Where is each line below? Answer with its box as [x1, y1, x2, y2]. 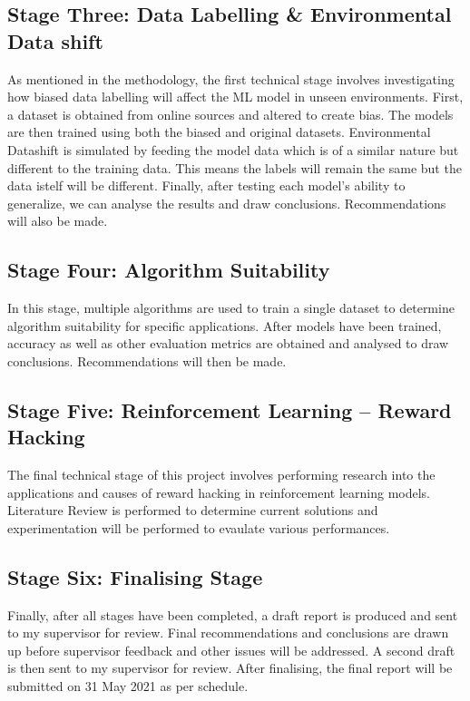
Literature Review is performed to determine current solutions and [7, 501, 378, 520]
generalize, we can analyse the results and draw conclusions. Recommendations [7, 193, 446, 212]
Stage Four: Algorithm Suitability [7, 256, 330, 284]
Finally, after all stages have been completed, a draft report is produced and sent [7, 605, 458, 624]
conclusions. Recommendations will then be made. [7, 351, 287, 370]
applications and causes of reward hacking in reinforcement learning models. [7, 482, 431, 501]
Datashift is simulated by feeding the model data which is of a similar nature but [7, 140, 459, 159]
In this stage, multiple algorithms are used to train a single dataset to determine [7, 298, 455, 317]
